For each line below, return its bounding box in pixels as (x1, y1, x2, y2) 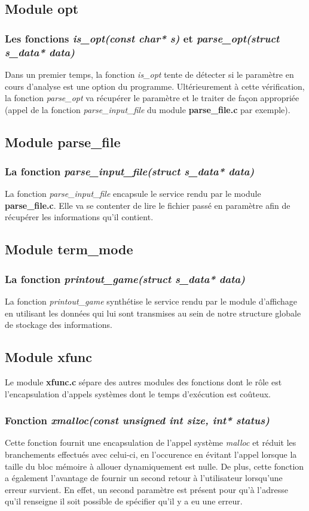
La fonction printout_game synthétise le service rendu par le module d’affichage (5, 295, 298, 308)
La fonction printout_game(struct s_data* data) (5, 271, 245, 286)
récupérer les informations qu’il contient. (5, 211, 154, 223)
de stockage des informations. (5, 318, 112, 331)
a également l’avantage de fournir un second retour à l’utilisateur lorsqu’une (5, 472, 283, 484)
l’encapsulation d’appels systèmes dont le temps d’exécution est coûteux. (5, 387, 271, 400)
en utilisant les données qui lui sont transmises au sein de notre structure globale (5, 306, 301, 319)
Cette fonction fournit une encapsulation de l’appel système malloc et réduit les (5, 436, 296, 449)
